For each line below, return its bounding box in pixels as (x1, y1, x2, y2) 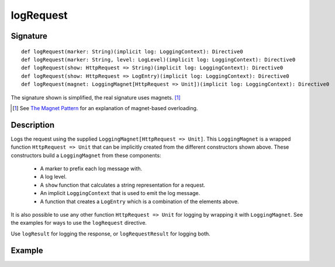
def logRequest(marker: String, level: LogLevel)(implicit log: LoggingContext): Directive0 (21, 56, 296, 63)
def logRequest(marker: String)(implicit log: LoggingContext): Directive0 (21, 48, 243, 55)
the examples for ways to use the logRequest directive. (11, 220, 147, 227)
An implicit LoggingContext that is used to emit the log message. (40, 190, 201, 197)
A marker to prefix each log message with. (40, 165, 143, 172)
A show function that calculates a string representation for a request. (40, 182, 206, 189)
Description (11, 120, 55, 130)
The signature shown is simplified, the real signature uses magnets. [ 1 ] (11, 94, 181, 101)
